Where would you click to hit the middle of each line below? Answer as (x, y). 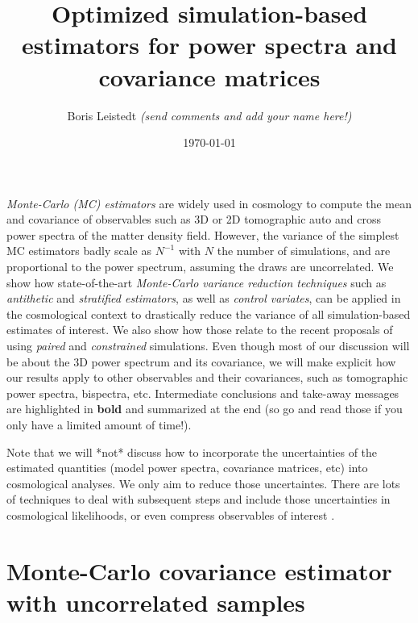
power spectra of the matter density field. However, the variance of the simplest (203, 234)
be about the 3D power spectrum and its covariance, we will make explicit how (201, 361)
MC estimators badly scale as (79, 251)
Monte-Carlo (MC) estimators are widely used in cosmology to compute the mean (209, 203)
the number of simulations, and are (304, 251)
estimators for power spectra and (209, 45)
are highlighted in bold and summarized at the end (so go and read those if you (205, 409)
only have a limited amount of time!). (99, 424)
